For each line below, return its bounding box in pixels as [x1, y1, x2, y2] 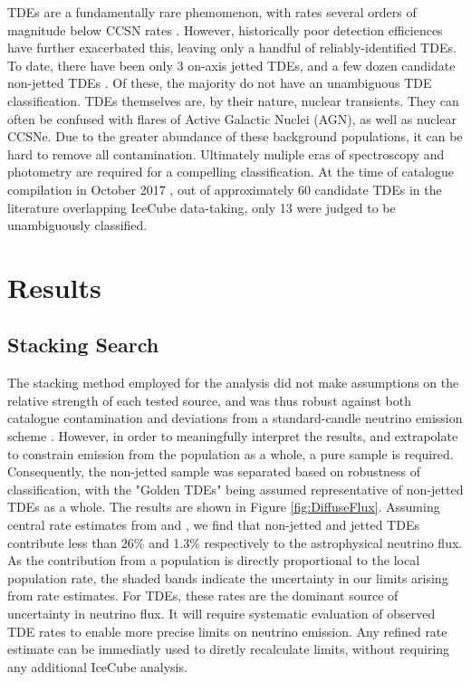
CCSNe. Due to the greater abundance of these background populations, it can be [7, 127, 463, 146]
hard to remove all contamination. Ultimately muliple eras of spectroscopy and [7, 144, 445, 163]
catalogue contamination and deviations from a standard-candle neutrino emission [7, 408, 463, 427]
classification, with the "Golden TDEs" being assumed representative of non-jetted [7, 479, 464, 498]
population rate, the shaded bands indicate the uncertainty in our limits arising [7, 568, 448, 587]
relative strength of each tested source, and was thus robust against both [7, 390, 411, 409]
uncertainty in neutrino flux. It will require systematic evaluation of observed [7, 604, 436, 623]
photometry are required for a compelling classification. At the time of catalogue [7, 162, 455, 181]
